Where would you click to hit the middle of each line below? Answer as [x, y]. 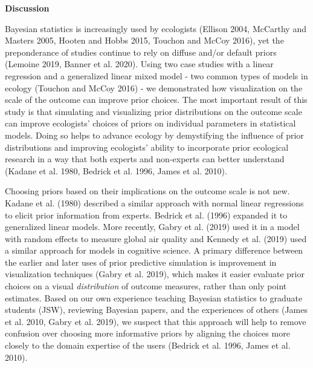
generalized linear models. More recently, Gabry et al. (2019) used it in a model [152, 227]
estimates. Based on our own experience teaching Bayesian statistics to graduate [154, 297]
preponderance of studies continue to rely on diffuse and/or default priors [141, 52]
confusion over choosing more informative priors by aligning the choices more [147, 333]
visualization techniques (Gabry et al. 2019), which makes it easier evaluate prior [155, 274]
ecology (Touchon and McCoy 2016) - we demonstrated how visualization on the [154, 87]
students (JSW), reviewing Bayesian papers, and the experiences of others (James [156, 310]
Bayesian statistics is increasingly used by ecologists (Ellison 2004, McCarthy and [156, 28]
